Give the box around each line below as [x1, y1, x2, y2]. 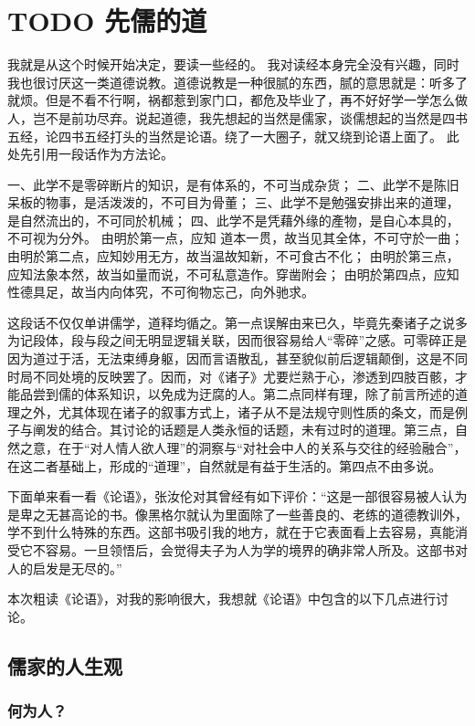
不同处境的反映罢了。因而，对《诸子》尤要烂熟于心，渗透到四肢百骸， [32, 366, 455, 385]
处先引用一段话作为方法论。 [7, 144, 174, 163]
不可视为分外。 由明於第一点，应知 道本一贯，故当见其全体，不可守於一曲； [7, 228, 464, 247]
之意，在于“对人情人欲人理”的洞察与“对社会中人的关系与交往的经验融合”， [19, 438, 467, 457]
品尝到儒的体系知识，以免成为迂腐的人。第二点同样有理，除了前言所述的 [19, 384, 455, 404]
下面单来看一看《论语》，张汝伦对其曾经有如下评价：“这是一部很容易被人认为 [7, 487, 468, 506]
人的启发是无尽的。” [7, 558, 122, 577]
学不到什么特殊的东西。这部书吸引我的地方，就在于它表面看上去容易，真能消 [7, 522, 468, 542]
